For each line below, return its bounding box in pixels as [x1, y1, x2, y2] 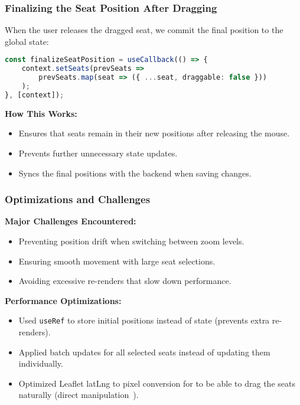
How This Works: [5, 107, 77, 119]
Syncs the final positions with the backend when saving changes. [18, 166, 252, 179]
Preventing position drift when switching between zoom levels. [18, 234, 244, 247]
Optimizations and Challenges [5, 192, 151, 207]
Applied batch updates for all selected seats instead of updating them [18, 345, 270, 358]
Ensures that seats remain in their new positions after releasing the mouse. [18, 127, 290, 139]
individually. [18, 357, 63, 370]
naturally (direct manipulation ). [18, 388, 139, 401]
